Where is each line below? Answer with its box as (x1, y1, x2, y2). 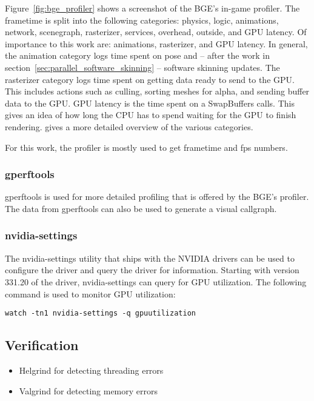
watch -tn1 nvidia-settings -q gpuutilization (5, 309, 196, 318)
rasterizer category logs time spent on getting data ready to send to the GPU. (5, 73, 295, 85)
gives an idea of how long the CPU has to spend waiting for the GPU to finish (5, 108, 296, 121)
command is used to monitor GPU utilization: (5, 287, 176, 300)
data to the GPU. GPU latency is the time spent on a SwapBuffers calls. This (5, 96, 295, 109)
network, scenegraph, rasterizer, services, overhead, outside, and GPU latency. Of (5, 25, 307, 38)
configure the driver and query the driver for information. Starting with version (5, 263, 299, 276)
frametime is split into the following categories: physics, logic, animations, (5, 13, 279, 26)
